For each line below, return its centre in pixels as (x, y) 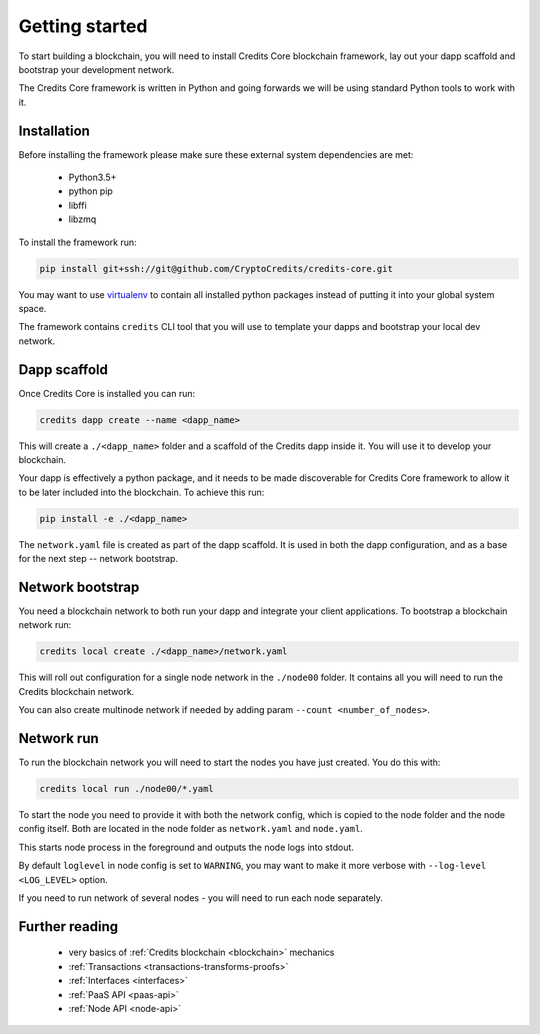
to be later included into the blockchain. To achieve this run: (141, 492)
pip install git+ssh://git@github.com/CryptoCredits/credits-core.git (216, 268)
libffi (77, 205)
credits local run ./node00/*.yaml (126, 789)
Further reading (68, 926)
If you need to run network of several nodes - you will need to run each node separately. (201, 898)
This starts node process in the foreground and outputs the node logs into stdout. (186, 847)
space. (32, 308)
